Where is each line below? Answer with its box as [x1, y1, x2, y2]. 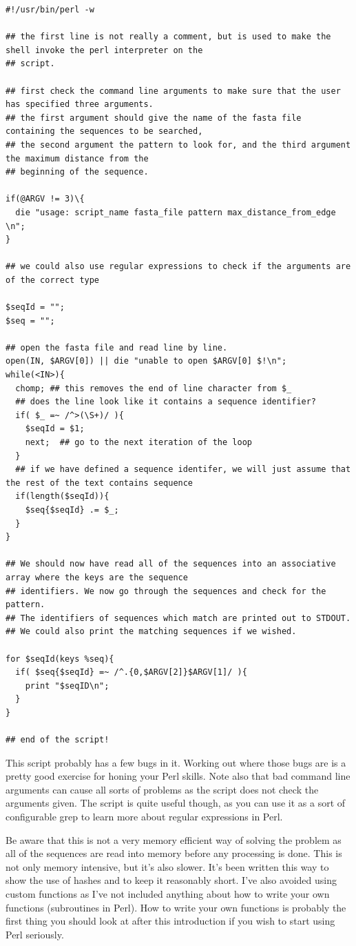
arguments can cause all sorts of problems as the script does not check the [6, 782, 319, 796]
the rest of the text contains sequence [6, 477, 193, 488]
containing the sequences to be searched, [6, 126, 203, 137]
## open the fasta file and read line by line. [6, 342, 228, 353]
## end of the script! [6, 735, 109, 745]
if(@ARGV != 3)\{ [6, 194, 85, 204]
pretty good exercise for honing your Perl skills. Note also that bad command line [6, 769, 350, 783]
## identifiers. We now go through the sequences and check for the [6, 586, 326, 596]
